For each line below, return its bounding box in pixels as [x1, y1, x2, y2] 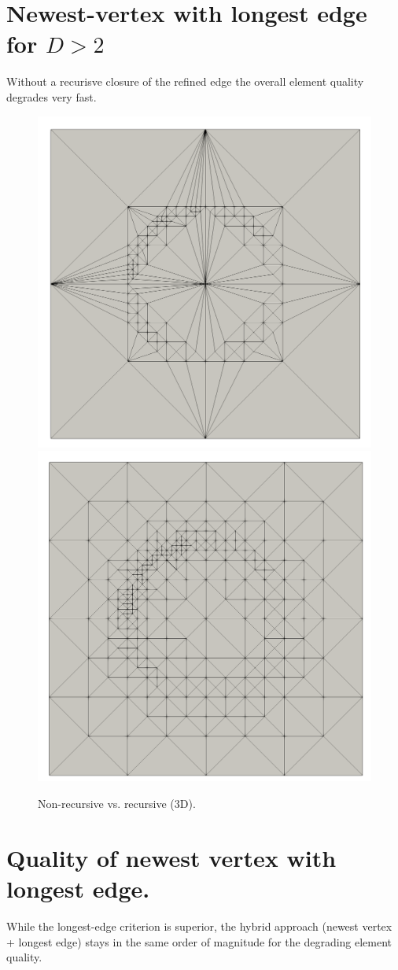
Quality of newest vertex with [6, 841, 337, 873]
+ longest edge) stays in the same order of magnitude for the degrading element [6, 933, 392, 950]
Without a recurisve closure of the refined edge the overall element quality [6, 73, 364, 90]
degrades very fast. [6, 88, 97, 105]
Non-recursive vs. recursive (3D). [38, 795, 196, 812]
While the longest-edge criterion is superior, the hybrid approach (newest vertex [6, 917, 392, 934]
